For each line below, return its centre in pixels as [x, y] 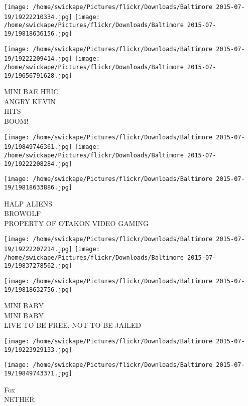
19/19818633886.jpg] [38, 187]
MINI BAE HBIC [31, 91]
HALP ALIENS [28, 203]
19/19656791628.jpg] [38, 75]
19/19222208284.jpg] [38, 164]
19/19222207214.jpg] [38, 249]
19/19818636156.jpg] [38, 33]
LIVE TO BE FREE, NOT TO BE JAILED [73, 325]
